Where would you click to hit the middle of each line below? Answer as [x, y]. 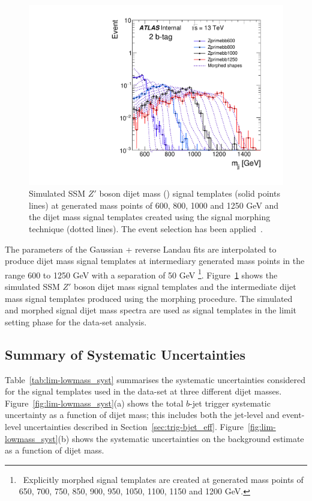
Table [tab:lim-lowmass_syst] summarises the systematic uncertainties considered [155, 379]
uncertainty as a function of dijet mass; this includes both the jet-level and [142, 415]
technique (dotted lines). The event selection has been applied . [146, 229]
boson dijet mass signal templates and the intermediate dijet [185, 287]
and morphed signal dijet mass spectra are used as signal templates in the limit [151, 310]
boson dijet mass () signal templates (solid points [190, 193]
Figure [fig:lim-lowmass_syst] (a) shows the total [94, 403]
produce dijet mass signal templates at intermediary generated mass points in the [155, 261]
